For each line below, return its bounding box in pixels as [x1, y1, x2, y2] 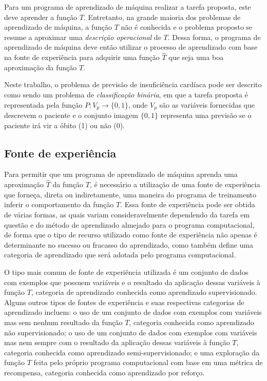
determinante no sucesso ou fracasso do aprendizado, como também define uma [4, 239, 254, 250]
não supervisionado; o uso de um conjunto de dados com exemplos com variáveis [4, 327, 257, 337]
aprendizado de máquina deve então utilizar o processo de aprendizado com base [4, 42, 258, 52]
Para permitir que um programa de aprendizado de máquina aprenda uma [4, 169, 238, 179]
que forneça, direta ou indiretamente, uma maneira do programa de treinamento [4, 189, 257, 199]
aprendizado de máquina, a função [4, 22, 112, 32]
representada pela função [4, 99, 83, 110]
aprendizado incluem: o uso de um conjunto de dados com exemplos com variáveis [4, 307, 262, 317]
